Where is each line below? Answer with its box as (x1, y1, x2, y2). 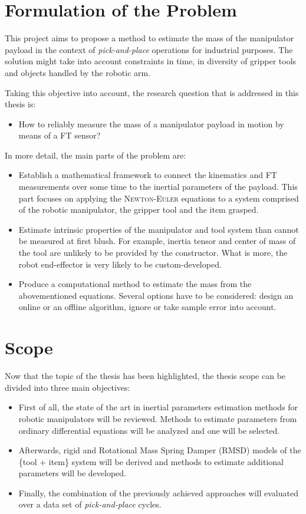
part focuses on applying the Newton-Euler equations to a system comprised (18, 192, 299, 204)
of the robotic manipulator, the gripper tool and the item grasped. (18, 203, 259, 216)
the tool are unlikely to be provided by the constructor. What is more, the (18, 246, 288, 259)
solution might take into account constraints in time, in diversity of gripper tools (5, 55, 297, 67)
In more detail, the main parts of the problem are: (5, 149, 186, 161)
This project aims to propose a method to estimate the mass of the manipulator (5, 32, 294, 44)
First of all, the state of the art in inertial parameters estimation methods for (18, 401, 298, 413)
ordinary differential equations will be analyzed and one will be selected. (18, 424, 280, 436)
